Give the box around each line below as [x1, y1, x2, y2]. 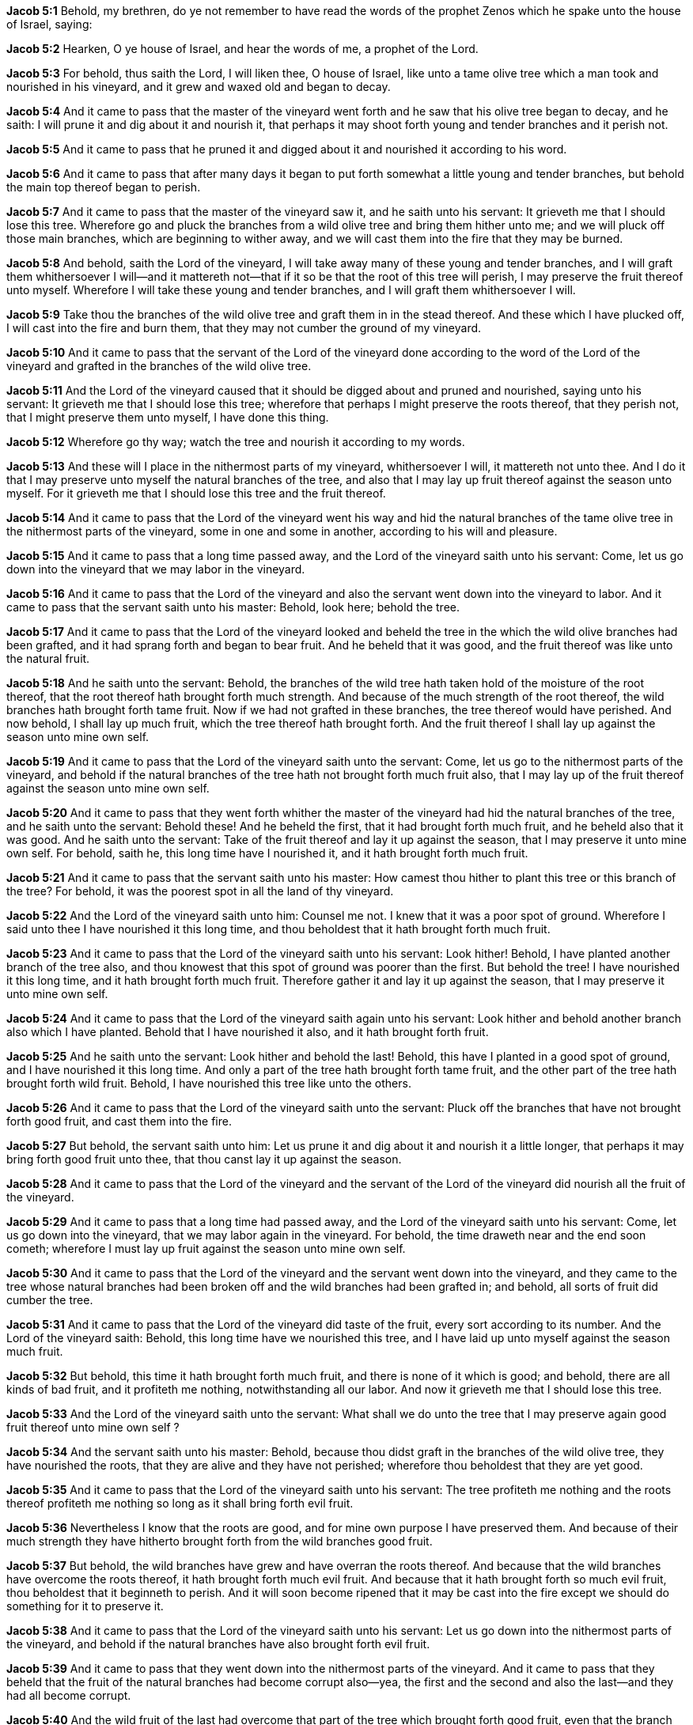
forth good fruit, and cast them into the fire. [6, 1114, 232, 1128]
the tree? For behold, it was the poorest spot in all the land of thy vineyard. [6, 884, 394, 898]
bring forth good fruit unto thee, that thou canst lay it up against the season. [6, 1152, 402, 1166]
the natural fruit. [6, 652, 90, 665]
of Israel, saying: [6, 17, 93, 31]
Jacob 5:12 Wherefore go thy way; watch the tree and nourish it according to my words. [6, 435, 465, 448]
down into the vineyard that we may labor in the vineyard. [6, 562, 305, 576]
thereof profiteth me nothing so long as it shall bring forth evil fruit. [6, 1496, 354, 1510]
